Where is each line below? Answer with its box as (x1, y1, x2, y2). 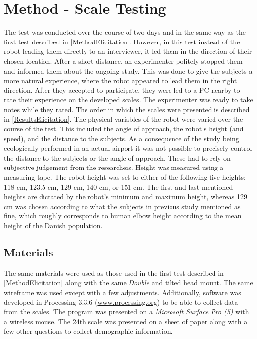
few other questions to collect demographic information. (4, 326, 173, 336)
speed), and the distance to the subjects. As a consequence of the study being (4, 133, 239, 143)
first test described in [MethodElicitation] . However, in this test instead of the (4, 36, 240, 46)
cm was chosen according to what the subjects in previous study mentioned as (4, 201, 241, 211)
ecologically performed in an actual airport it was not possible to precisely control (4, 143, 252, 153)
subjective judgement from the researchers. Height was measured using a (4, 162, 224, 172)
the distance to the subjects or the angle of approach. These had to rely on (4, 152, 231, 163)
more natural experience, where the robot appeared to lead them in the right (4, 75, 237, 85)
